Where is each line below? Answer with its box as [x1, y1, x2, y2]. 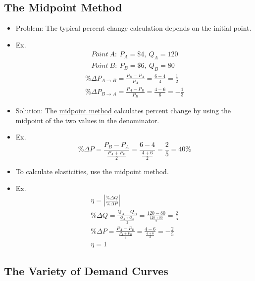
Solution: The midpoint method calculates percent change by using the [15, 105, 231, 116]
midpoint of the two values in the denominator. [15, 115, 159, 125]
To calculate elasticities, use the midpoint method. [15, 166, 169, 177]
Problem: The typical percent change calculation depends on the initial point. [15, 23, 252, 33]
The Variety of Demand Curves [4, 263, 168, 279]
